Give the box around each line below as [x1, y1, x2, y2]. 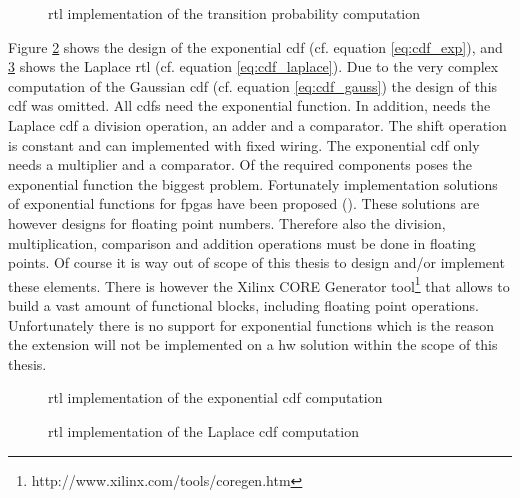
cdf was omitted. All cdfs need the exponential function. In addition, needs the [8, 95, 491, 116]
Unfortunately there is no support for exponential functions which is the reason [8, 314, 494, 335]
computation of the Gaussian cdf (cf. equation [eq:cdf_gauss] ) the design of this [8, 75, 498, 96]
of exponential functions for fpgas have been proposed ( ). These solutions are [8, 193, 480, 214]
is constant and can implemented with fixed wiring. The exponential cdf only [8, 134, 480, 155]
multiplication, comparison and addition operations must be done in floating [8, 232, 476, 253]
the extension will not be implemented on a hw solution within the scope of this [8, 334, 498, 355]
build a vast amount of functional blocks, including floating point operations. [8, 294, 479, 315]
